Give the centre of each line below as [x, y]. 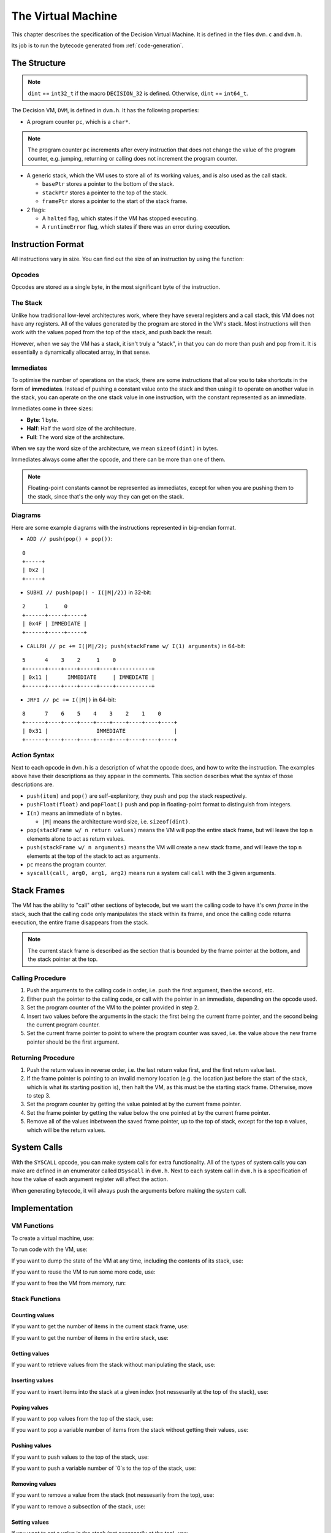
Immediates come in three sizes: [52, 408]
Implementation [42, 1208]
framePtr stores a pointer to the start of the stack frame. [115, 201]
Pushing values [32, 1446]
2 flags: [36, 210]
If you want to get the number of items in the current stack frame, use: [100, 1326]
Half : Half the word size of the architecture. [81, 429]
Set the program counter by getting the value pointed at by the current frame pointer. [134, 1104]
